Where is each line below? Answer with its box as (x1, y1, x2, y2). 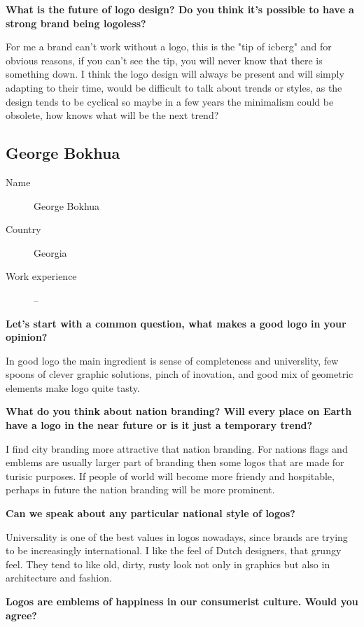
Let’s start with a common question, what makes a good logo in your (6, 316, 346, 330)
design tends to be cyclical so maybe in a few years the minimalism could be (6, 94, 334, 108)
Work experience (6, 269, 77, 283)
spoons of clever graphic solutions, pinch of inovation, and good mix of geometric (6, 367, 353, 381)
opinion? (6, 330, 48, 344)
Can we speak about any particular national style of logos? (6, 506, 295, 521)
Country (6, 222, 41, 237)
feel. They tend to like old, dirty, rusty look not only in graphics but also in (6, 556, 330, 571)
